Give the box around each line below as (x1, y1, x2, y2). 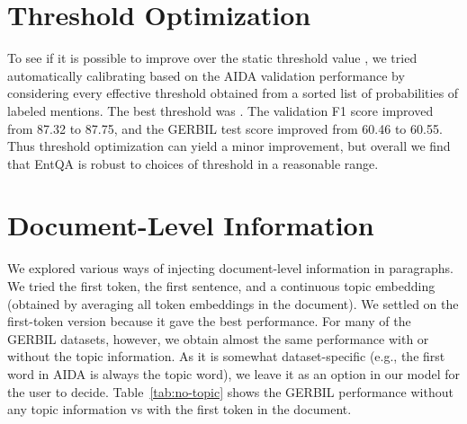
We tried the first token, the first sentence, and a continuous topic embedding (7, 277, 436, 295)
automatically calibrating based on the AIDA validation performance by (7, 66, 405, 84)
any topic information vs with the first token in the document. (7, 400, 352, 419)
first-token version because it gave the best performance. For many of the (7, 312, 411, 331)
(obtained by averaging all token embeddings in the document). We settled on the (7, 294, 459, 313)
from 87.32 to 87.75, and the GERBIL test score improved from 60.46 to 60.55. (7, 119, 443, 137)
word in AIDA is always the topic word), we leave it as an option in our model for (7, 364, 460, 383)
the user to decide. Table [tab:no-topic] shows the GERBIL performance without (7, 382, 454, 401)
